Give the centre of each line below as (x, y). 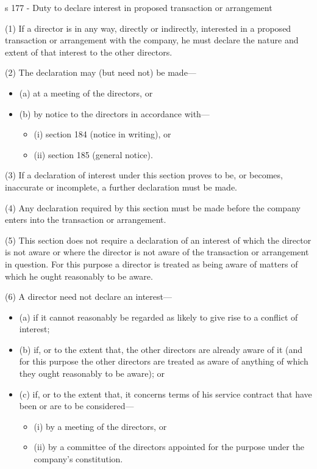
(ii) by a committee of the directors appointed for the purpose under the (169, 447)
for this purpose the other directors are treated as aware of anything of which (164, 361)
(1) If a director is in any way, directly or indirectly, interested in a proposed (148, 28)
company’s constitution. (78, 459)
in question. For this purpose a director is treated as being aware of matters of (151, 264)
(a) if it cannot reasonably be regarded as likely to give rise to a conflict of (158, 317)
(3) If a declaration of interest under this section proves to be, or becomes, (144, 175)
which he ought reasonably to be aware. (79, 276)
